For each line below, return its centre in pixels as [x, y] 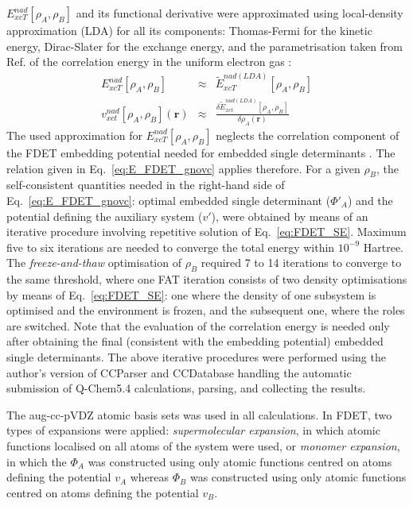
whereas [150, 477]
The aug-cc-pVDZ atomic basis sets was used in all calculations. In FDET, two [199, 414]
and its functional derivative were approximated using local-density [240, 13]
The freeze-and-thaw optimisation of [94, 263]
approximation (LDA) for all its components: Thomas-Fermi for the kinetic [189, 30]
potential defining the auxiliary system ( [105, 216]
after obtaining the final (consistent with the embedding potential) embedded [195, 341]
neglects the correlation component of [308, 135]
